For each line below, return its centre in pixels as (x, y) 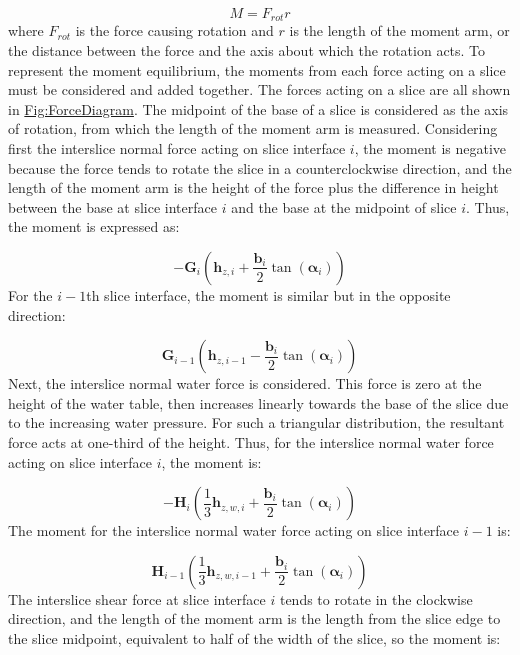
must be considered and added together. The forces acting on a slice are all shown (259, 89)
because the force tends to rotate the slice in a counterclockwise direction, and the (260, 167)
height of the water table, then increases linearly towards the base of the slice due (258, 402)
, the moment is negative (430, 148)
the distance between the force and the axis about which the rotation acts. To (247, 50)
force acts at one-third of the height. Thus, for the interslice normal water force (251, 441)
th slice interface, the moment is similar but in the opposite (268, 294)
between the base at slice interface (112, 206)
